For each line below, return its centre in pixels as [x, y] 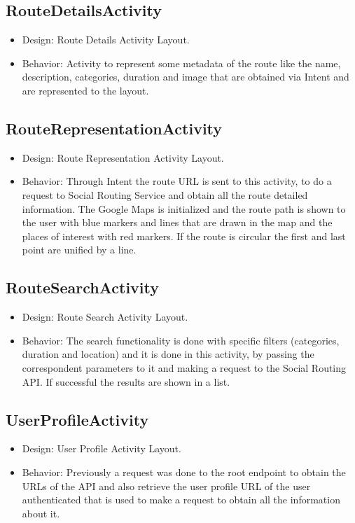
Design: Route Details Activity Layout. [106, 40]
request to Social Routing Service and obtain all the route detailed [165, 194]
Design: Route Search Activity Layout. [105, 317]
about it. [41, 513]
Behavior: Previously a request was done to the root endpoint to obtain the [184, 472]
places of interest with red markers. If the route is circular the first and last [184, 236]
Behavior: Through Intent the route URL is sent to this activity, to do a [177, 181]
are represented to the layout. [85, 90]
